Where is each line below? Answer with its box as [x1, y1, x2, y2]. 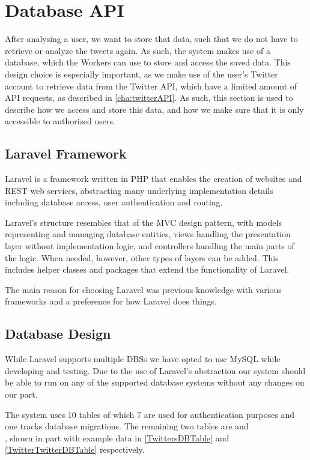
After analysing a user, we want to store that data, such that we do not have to [5, 32, 298, 45]
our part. [5, 388, 38, 400]
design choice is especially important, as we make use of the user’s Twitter [5, 67, 278, 80]
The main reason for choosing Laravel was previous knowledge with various [5, 283, 282, 295]
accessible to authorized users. [5, 115, 115, 127]
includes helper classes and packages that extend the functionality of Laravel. [5, 263, 290, 276]
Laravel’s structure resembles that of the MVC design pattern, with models [5, 216, 282, 228]
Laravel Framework [5, 144, 127, 163]
